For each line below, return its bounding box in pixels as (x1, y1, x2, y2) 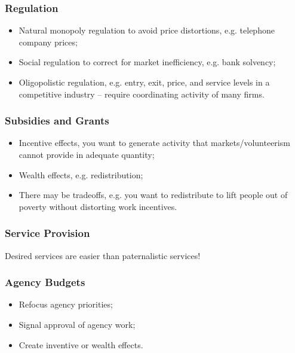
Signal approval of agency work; (19, 318, 136, 330)
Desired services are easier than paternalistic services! (5, 249, 201, 261)
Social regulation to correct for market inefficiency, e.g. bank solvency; (19, 56, 276, 68)
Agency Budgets (5, 275, 85, 290)
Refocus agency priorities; (19, 298, 113, 311)
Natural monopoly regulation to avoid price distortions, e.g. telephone (19, 24, 275, 36)
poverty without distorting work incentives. (19, 200, 177, 212)
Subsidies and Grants (5, 113, 109, 128)
